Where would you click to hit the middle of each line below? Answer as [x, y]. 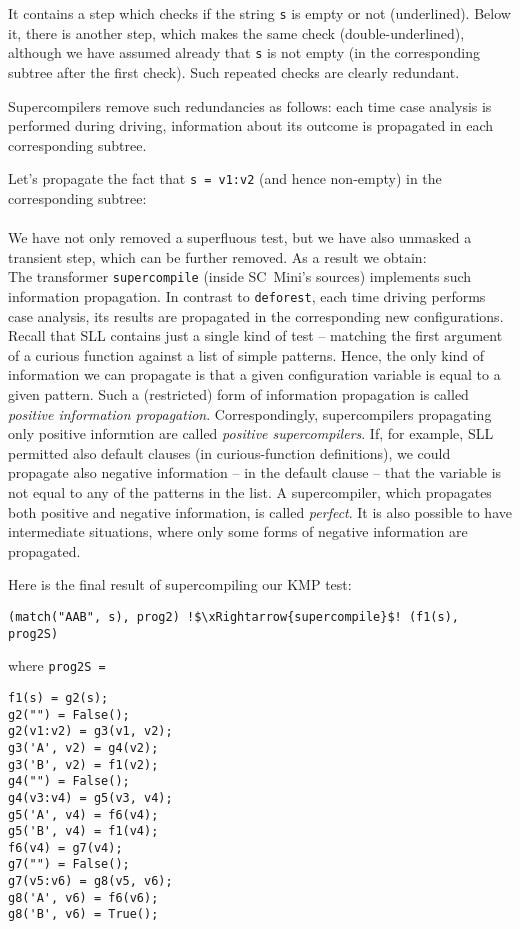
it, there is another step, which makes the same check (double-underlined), [236, 32]
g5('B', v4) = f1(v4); [83, 831]
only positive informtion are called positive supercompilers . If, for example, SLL [251, 433]
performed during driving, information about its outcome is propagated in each [251, 125]
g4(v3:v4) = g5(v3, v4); [90, 797]
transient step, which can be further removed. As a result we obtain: [217, 256]
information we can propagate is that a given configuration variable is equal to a [254, 374]
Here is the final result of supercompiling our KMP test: [180, 584]
